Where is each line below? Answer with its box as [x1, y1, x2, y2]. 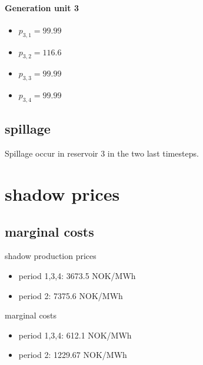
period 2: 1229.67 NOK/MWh [18, 349, 127, 361]
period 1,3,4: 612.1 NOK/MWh [18, 328, 132, 341]
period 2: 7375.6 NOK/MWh [18, 289, 123, 301]
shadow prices [5, 181, 120, 205]
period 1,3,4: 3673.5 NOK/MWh [18, 269, 136, 281]
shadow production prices [5, 250, 96, 262]
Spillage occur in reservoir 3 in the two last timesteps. [5, 147, 199, 160]
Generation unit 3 [5, 1, 79, 14]
